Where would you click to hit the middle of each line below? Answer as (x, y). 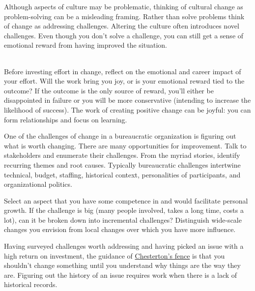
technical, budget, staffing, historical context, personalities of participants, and (122, 174)
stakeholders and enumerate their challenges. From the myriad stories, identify (122, 155)
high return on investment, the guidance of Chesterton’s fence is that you (114, 255)
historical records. (31, 284)
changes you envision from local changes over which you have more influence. (120, 229)
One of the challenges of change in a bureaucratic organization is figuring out (120, 136)
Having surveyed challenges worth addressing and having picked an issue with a (124, 246)
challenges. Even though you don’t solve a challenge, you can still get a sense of (124, 35)
